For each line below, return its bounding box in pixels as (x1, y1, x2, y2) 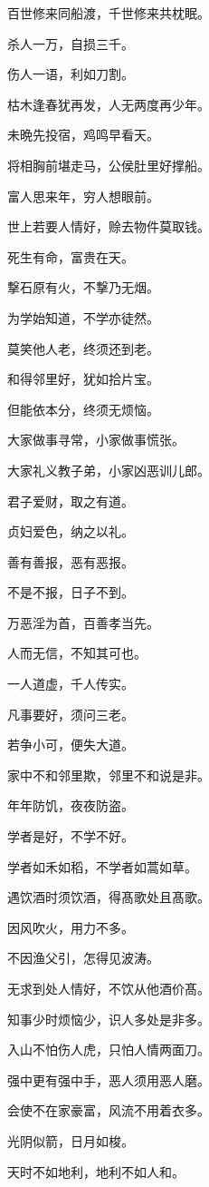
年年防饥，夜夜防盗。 (7, 796, 134, 815)
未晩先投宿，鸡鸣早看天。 (7, 125, 159, 144)
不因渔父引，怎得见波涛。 (7, 948, 159, 967)
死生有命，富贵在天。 (7, 247, 134, 266)
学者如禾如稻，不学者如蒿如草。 (7, 857, 197, 876)
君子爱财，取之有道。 (7, 491, 134, 510)
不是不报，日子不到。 (7, 583, 134, 602)
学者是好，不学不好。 (7, 827, 134, 846)
